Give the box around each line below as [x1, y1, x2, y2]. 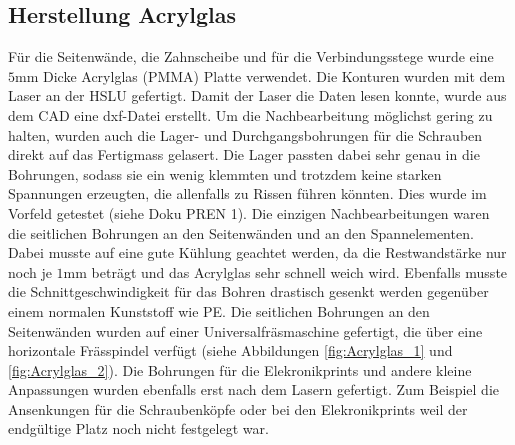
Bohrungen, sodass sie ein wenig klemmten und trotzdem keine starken [8, 163, 442, 184]
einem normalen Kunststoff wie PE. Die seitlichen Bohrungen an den [8, 300, 430, 321]
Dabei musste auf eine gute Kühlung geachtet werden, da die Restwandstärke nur [8, 242, 507, 263]
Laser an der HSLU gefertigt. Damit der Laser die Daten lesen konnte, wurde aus [8, 85, 507, 106]
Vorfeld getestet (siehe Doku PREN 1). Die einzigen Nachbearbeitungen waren [8, 202, 490, 223]
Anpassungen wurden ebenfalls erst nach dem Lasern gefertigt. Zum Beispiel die [8, 379, 499, 400]
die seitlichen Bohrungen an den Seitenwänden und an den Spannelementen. [8, 222, 474, 243]
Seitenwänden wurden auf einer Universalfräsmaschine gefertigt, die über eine [8, 320, 483, 341]
